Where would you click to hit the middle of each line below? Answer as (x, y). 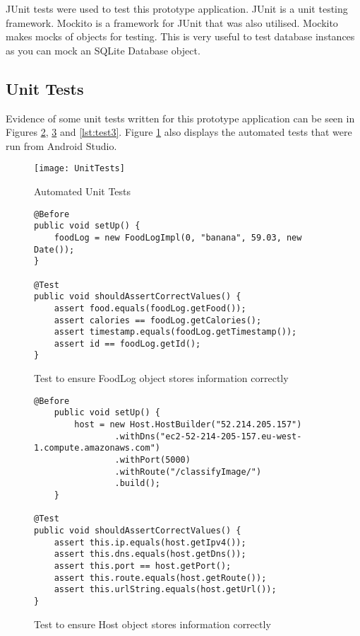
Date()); (54, 249)
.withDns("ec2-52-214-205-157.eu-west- (208, 436)
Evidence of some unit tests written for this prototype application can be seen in (180, 118)
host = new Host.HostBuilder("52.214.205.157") (188, 425)
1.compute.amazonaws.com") (97, 448)
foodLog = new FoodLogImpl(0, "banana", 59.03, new (178, 237)
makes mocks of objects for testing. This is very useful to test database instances (180, 36)
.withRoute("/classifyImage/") (188, 472)
